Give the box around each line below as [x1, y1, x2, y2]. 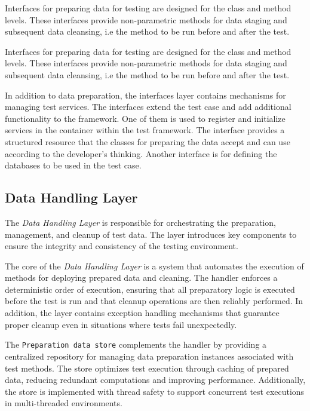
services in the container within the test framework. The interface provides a [5, 124, 285, 136]
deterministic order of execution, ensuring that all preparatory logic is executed [5, 283, 295, 295]
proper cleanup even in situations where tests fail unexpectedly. [5, 318, 237, 330]
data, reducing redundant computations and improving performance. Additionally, [5, 373, 306, 386]
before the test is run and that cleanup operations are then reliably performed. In [5, 295, 303, 307]
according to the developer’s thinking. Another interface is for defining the [5, 147, 277, 160]
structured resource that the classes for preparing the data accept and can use [5, 135, 290, 148]
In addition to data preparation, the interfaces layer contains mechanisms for [5, 88, 286, 101]
